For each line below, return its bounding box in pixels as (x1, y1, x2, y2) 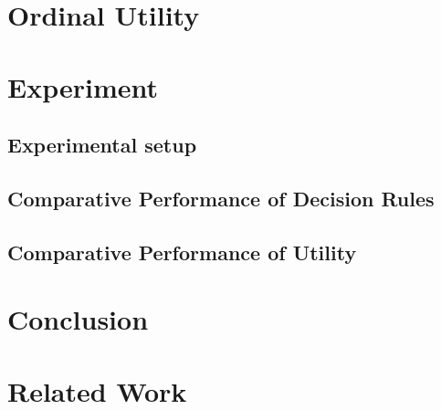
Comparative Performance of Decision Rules (7, 184, 435, 212)
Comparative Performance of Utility (7, 237, 357, 266)
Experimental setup (7, 131, 197, 159)
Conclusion (7, 300, 149, 338)
